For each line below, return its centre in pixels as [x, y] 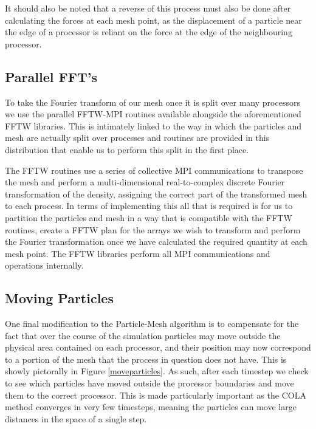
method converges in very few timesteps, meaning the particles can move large [151, 407]
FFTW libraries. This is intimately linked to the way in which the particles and [153, 125]
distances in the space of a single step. [76, 418]
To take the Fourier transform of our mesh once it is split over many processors [153, 102]
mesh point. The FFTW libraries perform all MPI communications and [138, 253]
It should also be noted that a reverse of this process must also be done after [148, 8]
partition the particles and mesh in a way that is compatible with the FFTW [149, 217]
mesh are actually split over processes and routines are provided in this [137, 138]
